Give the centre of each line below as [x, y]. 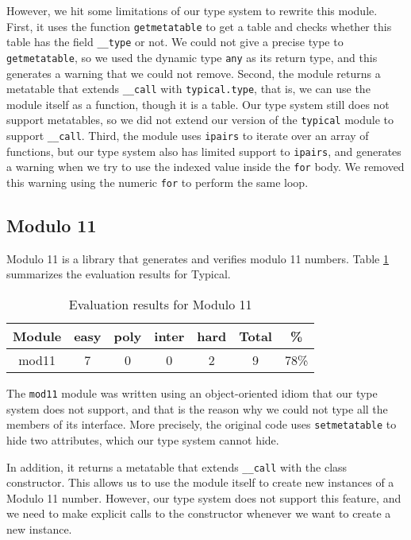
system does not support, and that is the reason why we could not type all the [197, 408]
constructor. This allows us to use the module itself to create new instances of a [200, 482]
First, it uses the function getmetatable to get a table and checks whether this [199, 26]
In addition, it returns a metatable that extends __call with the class [177, 466]
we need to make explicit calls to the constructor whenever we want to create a [199, 513]
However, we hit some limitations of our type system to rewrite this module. [192, 10]
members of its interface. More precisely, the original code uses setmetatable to [202, 424]
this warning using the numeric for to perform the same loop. [157, 183]
